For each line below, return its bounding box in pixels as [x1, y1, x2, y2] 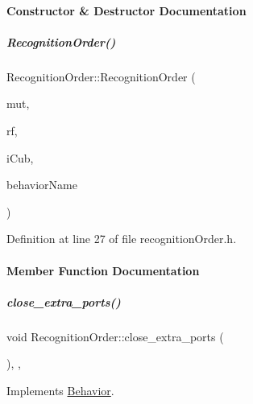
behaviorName [6, 176, 77, 193]
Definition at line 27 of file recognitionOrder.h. [6, 230, 237, 247]
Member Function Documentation [6, 262, 200, 278]
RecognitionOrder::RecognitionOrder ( [6, 68, 196, 85]
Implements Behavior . [6, 381, 114, 398]
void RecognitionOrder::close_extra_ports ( [6, 328, 224, 344]
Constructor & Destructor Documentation [6, 2, 247, 19]
